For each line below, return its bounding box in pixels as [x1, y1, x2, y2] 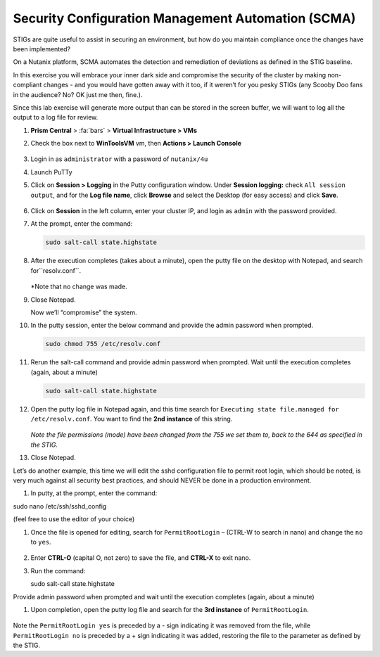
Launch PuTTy [30, 167, 73, 176]
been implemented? [13, 44, 70, 53]
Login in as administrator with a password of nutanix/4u [30, 155, 208, 163]
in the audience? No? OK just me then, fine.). [13, 90, 143, 98]
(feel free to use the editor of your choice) [13, 515, 135, 523]
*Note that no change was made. [30, 282, 127, 291]
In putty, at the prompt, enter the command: [30, 489, 158, 497]
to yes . [30, 537, 52, 546]
